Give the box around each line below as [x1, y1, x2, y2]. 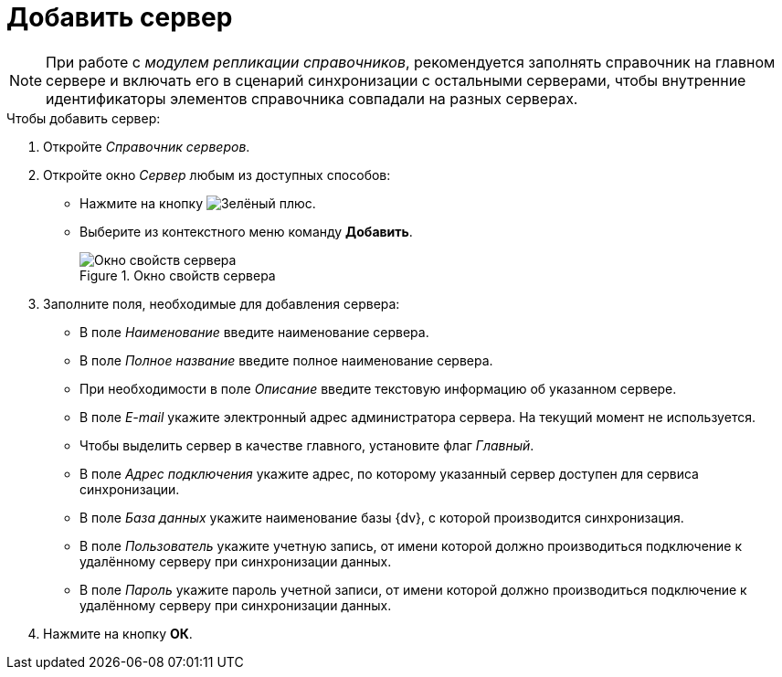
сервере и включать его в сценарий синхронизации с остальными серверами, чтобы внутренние [46, 70, 746, 90]
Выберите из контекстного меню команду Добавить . [79, 223, 413, 239]
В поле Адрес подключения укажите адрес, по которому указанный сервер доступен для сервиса [79, 465, 699, 481]
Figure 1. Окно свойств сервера [79, 267, 276, 283]
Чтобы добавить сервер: [6, 110, 161, 126]
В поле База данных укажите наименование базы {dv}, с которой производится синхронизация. [79, 509, 684, 525]
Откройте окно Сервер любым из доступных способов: [43, 166, 391, 183]
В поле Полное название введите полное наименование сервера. [79, 352, 493, 368]
